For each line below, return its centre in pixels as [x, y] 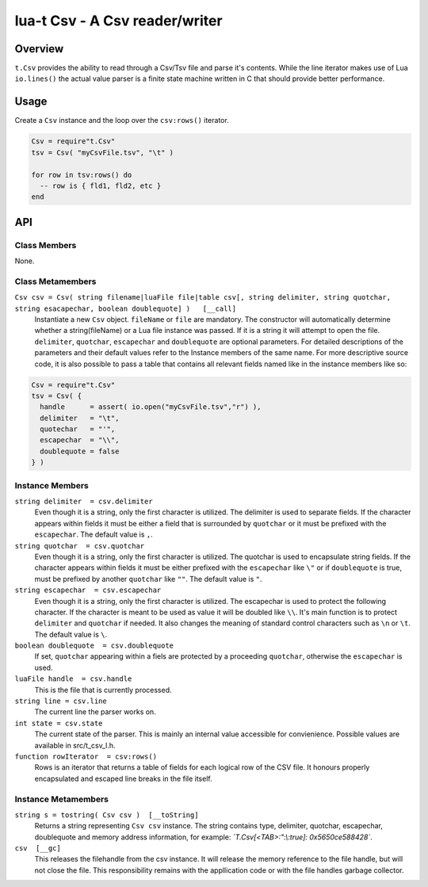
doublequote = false [80, 451]
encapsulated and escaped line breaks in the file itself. [124, 778]
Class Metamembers [55, 281]
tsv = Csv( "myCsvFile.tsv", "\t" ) [103, 152]
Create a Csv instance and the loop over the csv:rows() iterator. [122, 120]
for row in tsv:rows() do [82, 175]
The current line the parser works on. [95, 712]
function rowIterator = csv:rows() [86, 756]
